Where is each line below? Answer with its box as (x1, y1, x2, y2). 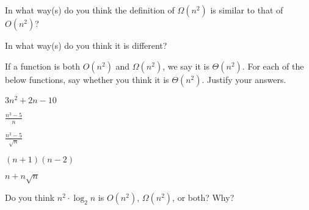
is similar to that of (210, 4, 283, 16)
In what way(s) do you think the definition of (5, 4, 175, 16)
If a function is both (5, 59, 80, 72)
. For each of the (242, 59, 304, 72)
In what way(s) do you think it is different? (5, 39, 167, 51)
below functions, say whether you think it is (5, 73, 169, 85)
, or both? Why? (172, 191, 234, 204)
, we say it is (162, 59, 209, 72)
